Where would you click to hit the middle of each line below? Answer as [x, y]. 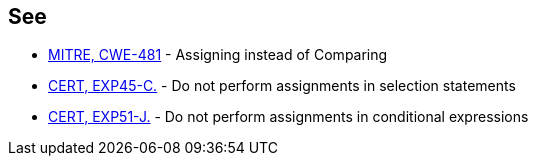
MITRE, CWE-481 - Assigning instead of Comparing [218, 55]
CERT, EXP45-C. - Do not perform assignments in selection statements [282, 86]
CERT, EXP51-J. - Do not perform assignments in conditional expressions [288, 117]
